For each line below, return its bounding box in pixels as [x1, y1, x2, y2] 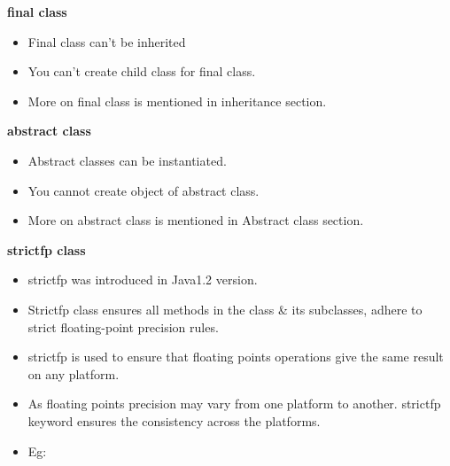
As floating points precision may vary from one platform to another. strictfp [27, 394, 441, 413]
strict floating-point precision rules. [27, 317, 219, 336]
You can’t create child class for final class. [27, 62, 256, 81]
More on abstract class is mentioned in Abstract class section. [27, 211, 364, 229]
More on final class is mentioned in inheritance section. [27, 91, 327, 110]
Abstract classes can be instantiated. [27, 151, 227, 169]
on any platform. [27, 364, 120, 383]
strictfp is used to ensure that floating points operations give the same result [27, 347, 444, 366]
